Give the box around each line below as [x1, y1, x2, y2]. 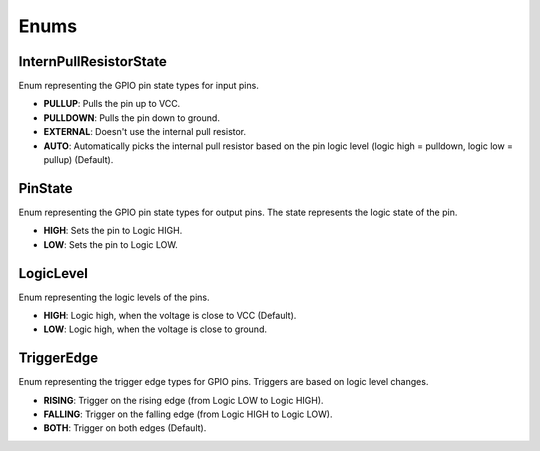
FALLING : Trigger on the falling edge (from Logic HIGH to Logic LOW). [43, 408, 333, 420]
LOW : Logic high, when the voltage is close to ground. [43, 323, 267, 335]
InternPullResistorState [18, 53, 167, 70]
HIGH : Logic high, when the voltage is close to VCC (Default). [43, 310, 297, 321]
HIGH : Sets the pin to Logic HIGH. [43, 225, 183, 237]
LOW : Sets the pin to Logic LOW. [43, 238, 179, 250]
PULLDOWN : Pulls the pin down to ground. [43, 111, 220, 124]
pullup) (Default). [43, 154, 114, 166]
